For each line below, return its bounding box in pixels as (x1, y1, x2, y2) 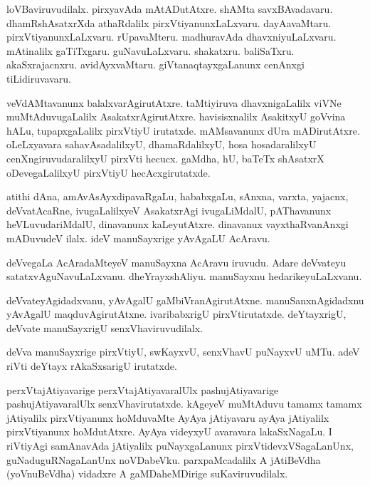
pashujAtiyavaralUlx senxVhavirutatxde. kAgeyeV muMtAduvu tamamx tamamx (6, 396, 362, 411)
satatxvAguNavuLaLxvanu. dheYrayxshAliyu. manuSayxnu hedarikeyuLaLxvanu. (6, 269, 362, 284)
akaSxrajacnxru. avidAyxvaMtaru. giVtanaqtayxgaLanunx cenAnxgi (6, 57, 305, 72)
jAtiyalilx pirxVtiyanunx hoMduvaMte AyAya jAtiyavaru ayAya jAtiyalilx (6, 410, 329, 425)
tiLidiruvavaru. (6, 71, 71, 86)
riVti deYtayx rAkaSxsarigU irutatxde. (6, 358, 177, 373)
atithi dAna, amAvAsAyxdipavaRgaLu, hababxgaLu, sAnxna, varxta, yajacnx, (6, 189, 349, 204)
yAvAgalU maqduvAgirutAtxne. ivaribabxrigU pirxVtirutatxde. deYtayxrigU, (6, 306, 347, 321)
